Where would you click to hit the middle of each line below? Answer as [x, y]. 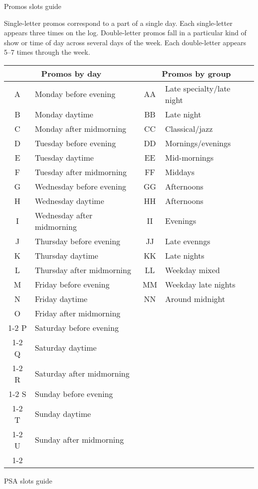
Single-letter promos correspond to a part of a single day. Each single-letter [118, 23]
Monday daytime [64, 114]
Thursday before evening [78, 241]
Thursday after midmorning [83, 270]
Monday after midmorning [81, 128]
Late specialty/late [198, 88]
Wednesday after [64, 215]
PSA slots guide [28, 480]
